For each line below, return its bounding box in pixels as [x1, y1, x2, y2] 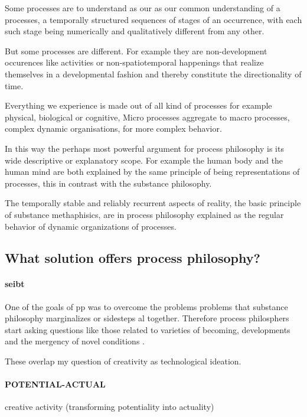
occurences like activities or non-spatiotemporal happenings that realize [5, 56, 264, 69]
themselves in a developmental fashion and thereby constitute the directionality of [5, 67, 302, 80]
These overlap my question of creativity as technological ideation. [5, 355, 241, 367]
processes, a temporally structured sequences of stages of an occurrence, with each [5, 13, 302, 25]
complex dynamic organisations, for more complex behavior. [5, 122, 222, 135]
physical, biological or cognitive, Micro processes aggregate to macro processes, [5, 110, 290, 123]
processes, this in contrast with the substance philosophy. [5, 177, 212, 189]
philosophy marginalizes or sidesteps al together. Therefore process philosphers [5, 312, 289, 324]
